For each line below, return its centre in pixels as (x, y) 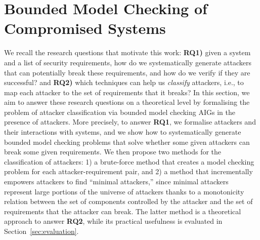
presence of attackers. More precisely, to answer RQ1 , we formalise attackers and (130, 122)
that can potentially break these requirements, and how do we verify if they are (127, 72)
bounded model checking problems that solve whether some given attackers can (127, 142)
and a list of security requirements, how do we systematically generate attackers (128, 62)
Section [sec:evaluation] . (41, 231)
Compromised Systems (85, 28)
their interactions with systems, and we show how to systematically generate (123, 132)
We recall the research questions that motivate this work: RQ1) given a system (127, 52)
